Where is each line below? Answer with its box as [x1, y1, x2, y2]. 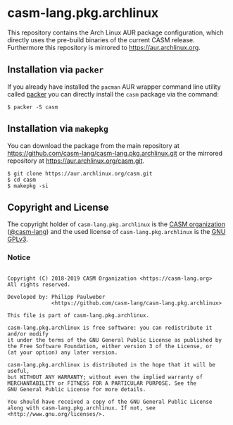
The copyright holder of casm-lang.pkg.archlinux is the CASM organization [7, 220, 225, 228]
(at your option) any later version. [7, 349, 118, 356]
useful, [7, 367, 30, 374]
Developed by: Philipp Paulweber [7, 293, 106, 300]
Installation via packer [7, 63, 104, 75]
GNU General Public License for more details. [7, 386, 146, 393]
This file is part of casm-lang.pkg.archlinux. [7, 312, 150, 319]
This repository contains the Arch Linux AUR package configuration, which [7, 28, 224, 37]
